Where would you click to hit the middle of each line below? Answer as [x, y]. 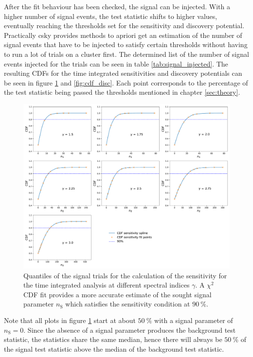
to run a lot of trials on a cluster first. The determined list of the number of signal [126, 54]
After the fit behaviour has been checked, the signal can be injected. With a [117, 6]
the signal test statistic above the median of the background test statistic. [114, 348]
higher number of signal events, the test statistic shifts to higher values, [111, 16]
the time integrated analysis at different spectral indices [107, 285]
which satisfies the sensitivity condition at [128, 304]
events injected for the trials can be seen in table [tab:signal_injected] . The [116, 63]
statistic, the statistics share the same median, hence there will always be [113, 339]
